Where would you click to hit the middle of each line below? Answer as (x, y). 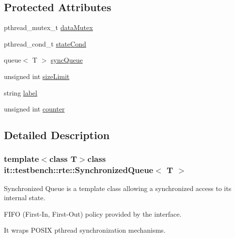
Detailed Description (57, 135)
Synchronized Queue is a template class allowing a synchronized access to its (118, 188)
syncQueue (67, 60)
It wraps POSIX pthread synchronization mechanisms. (85, 230)
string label (21, 92)
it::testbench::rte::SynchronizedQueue (79, 170)
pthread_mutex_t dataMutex (48, 27)
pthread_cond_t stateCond (45, 43)
